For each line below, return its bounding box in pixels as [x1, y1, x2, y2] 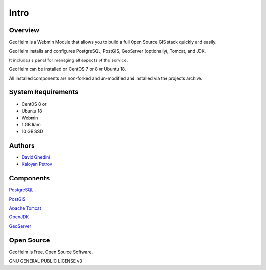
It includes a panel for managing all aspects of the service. [9, 57, 128, 63]
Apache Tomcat [9, 205, 41, 211]
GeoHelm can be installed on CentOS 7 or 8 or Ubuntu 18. [9, 66, 126, 72]
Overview [9, 26, 40, 34]
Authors [9, 141, 35, 150]
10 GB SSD [21, 128, 44, 135]
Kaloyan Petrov [21, 161, 53, 167]
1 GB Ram [21, 121, 41, 127]
